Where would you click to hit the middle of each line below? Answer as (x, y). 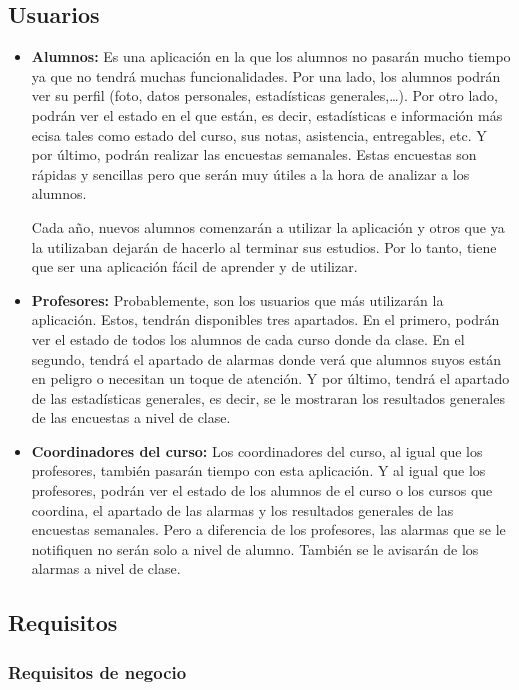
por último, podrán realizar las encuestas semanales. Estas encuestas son (254, 154)
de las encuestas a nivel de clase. (131, 417)
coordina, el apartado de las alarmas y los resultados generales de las (242, 509)
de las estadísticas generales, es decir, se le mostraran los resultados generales (268, 397)
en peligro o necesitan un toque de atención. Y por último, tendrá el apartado (270, 378)
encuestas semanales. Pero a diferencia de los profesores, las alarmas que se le (268, 529)
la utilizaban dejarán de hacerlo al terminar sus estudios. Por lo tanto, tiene (264, 246)
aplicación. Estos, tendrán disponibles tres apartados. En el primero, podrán (265, 319)
